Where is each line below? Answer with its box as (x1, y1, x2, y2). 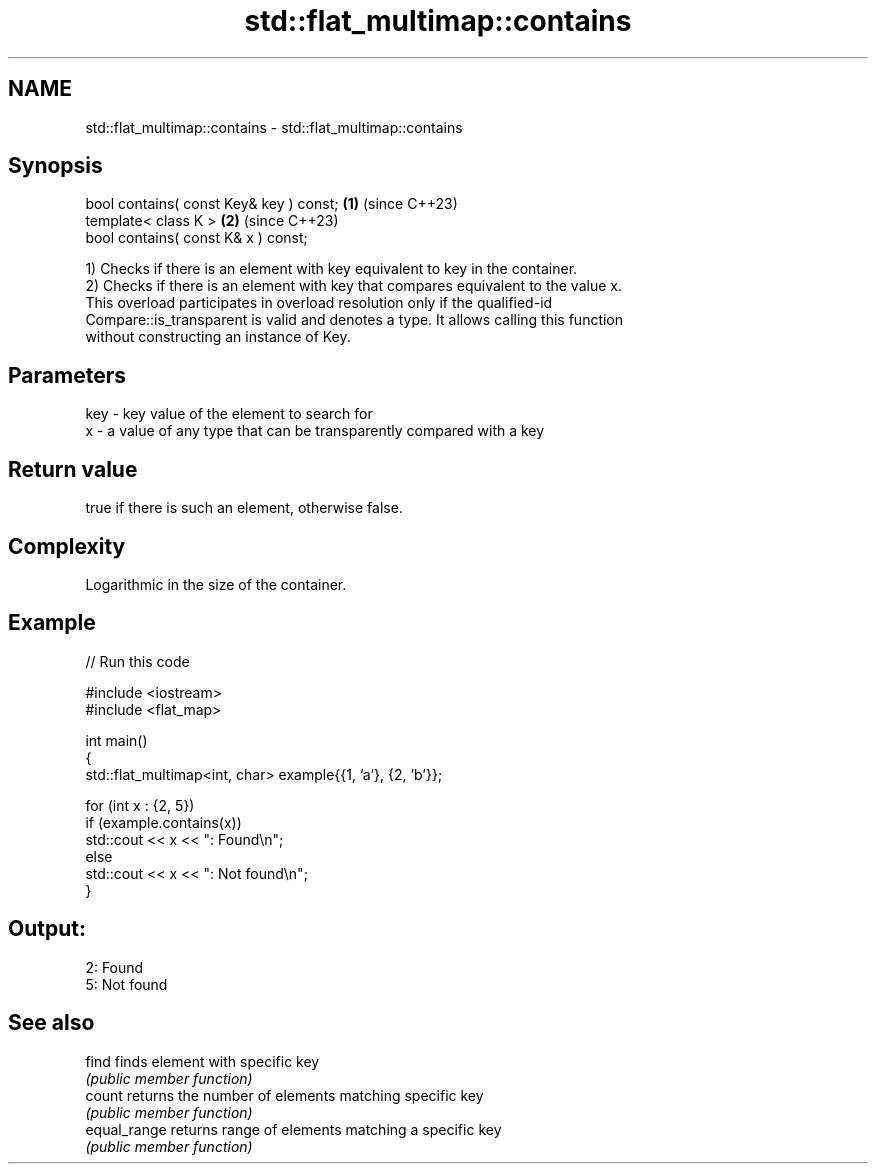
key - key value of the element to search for (85, 405, 373, 423)
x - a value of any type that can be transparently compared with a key (85, 422, 545, 440)
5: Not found (85, 975, 168, 993)
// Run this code (85, 652, 190, 670)
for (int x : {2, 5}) (85, 796, 195, 814)
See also (8, 1010, 95, 1036)
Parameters (8, 362, 126, 388)
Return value (8, 456, 138, 482)
